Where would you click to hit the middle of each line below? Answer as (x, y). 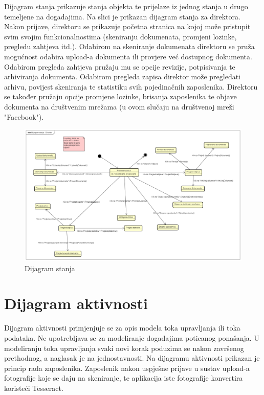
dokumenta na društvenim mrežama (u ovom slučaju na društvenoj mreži (119, 106)
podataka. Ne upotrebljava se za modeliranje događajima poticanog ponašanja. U (132, 337)
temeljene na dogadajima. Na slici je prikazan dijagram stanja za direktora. (122, 16)
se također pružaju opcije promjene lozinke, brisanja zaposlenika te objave (120, 96)
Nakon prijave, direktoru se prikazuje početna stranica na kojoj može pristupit (127, 26)
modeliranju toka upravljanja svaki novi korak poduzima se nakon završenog (124, 348)
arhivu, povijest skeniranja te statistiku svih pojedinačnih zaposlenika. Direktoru (131, 86)
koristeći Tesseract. (34, 388)
